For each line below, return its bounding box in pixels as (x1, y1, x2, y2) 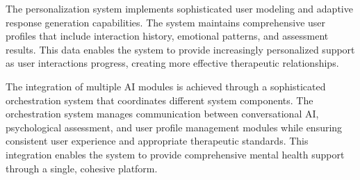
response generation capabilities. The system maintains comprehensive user (6, 15, 326, 29)
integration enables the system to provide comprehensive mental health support (6, 147, 345, 161)
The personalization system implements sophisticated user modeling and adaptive (6, 1, 353, 15)
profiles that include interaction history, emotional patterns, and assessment (6, 28, 329, 43)
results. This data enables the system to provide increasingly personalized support (6, 42, 355, 56)
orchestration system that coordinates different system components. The (6, 92, 313, 107)
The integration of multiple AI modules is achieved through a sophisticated (6, 79, 326, 93)
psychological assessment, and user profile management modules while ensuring (6, 120, 343, 134)
